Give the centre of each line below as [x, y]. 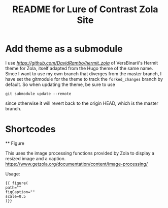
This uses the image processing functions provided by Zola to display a [80, 153]
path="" [13, 187]
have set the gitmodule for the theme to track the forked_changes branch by [84, 79]
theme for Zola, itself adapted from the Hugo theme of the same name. [79, 68]
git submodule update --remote [38, 94]
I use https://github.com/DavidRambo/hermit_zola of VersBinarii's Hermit [82, 63]
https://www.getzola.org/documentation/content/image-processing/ [77, 164]
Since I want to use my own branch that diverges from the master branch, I [83, 73]
